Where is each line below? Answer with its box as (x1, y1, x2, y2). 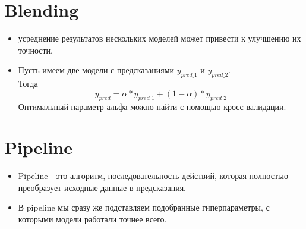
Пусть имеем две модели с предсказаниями (18, 64, 175, 76)
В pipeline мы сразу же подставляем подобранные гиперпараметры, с (18, 201, 270, 214)
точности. (18, 43, 53, 56)
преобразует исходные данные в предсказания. (18, 181, 186, 193)
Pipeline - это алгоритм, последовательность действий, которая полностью (18, 170, 288, 182)
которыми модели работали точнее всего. (18, 213, 167, 225)
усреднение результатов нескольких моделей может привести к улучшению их (18, 32, 301, 45)
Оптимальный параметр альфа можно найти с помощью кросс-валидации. (18, 100, 286, 112)
